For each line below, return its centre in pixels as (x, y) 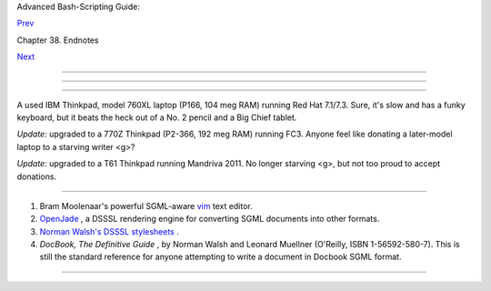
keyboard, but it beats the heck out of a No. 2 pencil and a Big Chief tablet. (157, 117)
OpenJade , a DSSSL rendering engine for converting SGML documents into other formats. (210, 219)
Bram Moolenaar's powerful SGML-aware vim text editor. (146, 206)
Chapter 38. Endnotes (58, 40)
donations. (37, 176)
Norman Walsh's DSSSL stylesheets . (109, 231)
